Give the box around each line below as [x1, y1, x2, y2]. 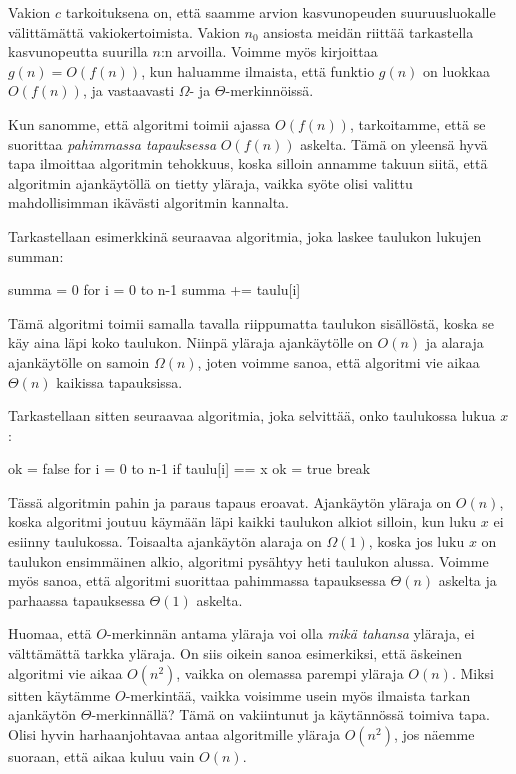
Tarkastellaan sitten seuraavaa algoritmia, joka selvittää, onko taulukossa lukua [8, 405, 496, 426]
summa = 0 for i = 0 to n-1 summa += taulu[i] [8, 279, 301, 300]
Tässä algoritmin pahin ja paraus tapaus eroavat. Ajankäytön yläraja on [8, 491, 452, 512]
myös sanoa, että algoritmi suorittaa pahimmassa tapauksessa [8, 570, 386, 591]
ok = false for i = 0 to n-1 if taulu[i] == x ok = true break [8, 458, 371, 479]
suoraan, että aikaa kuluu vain [8, 745, 195, 766]
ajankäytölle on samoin [8, 351, 150, 372]
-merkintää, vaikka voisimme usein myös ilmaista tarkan [125, 684, 471, 705]
